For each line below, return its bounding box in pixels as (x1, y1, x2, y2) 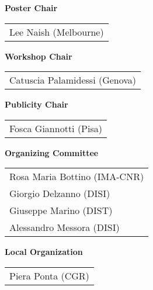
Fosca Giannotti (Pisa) (9, 121, 102, 135)
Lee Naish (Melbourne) (9, 25, 104, 39)
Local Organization (5, 246, 83, 258)
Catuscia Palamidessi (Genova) (9, 73, 137, 87)
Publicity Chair (5, 98, 68, 111)
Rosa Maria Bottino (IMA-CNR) (9, 170, 144, 184)
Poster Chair (5, 2, 58, 13)
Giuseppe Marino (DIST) (9, 203, 113, 217)
